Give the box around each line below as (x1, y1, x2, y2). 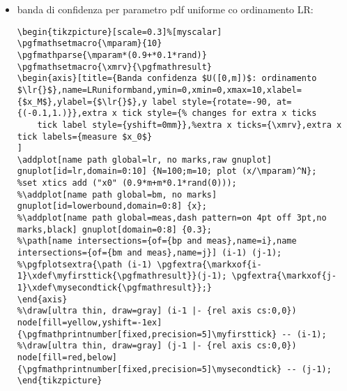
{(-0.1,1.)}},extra (17, 108, 107, 119)
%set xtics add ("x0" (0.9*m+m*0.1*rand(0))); (17, 178, 237, 189)
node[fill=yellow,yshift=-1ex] (17, 318, 162, 327)
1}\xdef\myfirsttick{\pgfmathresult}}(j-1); (17, 271, 227, 281)
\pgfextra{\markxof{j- (231, 271, 337, 281)
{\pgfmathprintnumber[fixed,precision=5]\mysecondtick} (17, 364, 282, 374)
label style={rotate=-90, (152, 96, 272, 107)
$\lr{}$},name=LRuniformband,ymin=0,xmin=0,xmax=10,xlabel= (17, 84, 302, 95)
